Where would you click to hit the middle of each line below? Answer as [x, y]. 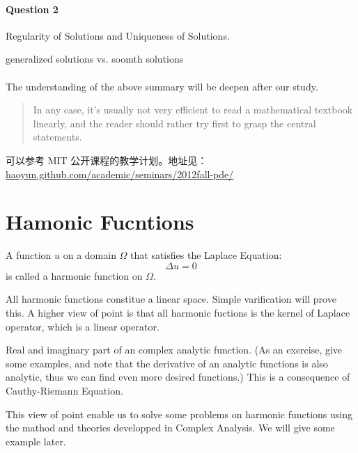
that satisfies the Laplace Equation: [206, 255]
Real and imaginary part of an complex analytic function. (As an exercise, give [174, 350]
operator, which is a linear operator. [83, 326]
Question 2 [32, 9]
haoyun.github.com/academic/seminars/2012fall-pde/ [120, 174]
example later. [36, 441]
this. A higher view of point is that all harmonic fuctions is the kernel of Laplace [178, 313]
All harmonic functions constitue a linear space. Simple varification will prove [171, 299]
